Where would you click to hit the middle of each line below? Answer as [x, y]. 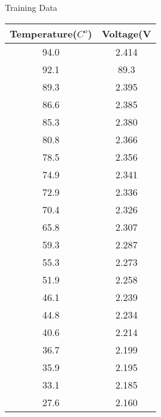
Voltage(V [126, 33]
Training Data [31, 7]
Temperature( [44, 33]
